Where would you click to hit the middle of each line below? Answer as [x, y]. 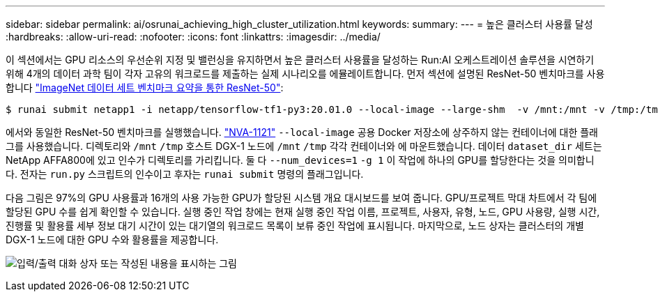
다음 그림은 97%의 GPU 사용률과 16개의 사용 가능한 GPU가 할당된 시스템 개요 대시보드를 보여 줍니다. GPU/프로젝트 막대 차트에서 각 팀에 [301, 198]
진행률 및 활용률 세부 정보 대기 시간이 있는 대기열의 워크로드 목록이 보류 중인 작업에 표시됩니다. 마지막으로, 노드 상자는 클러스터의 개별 [295, 226]
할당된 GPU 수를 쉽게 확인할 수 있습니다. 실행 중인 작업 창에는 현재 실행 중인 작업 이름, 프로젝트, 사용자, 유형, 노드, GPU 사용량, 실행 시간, [303, 212]
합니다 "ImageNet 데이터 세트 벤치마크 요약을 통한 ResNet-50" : [145, 87]
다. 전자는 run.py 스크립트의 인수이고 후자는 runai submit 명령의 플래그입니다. [185, 174]
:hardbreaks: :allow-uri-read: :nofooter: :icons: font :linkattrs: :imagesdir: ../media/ [193, 37]
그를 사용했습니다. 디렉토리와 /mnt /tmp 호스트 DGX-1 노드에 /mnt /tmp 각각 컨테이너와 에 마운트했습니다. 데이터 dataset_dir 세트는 [304, 146]
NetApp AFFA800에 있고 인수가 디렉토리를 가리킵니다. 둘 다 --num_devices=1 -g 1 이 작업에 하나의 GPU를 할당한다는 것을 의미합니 [300, 160]
